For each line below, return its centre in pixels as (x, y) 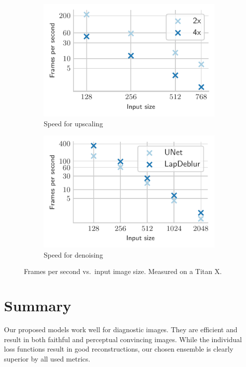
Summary (38, 306)
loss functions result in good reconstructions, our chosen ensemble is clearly (119, 349)
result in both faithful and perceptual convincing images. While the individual (123, 339)
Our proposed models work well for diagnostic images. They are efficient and (121, 329)
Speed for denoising (74, 254)
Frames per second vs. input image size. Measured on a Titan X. (123, 271)
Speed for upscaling (74, 123)
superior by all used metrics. (47, 358)
